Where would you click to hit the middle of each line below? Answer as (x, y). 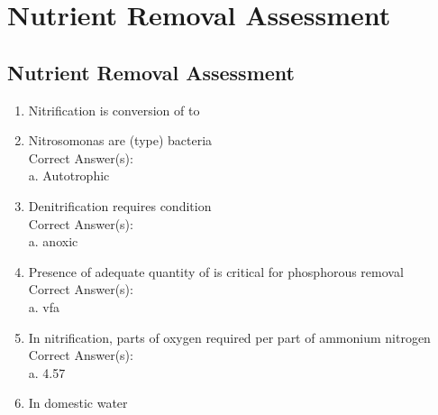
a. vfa (44, 306)
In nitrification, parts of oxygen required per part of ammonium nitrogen (229, 337)
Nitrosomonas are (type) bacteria (120, 140)
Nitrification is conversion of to (114, 110)
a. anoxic (53, 241)
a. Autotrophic (69, 175)
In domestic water (78, 403)
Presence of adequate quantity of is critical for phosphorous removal (216, 271)
